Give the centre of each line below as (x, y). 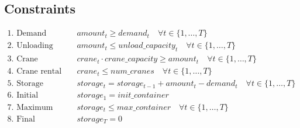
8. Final (21, 119)
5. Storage (25, 84)
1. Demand (27, 34)
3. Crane (23, 59)
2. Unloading (30, 46)
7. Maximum (30, 107)
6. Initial (23, 96)
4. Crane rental (35, 72)
